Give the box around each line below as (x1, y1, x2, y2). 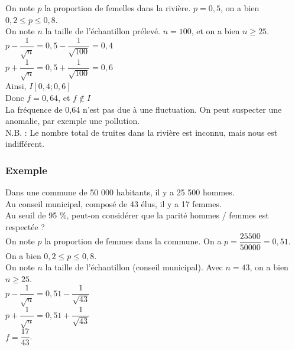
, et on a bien (191, 25, 240, 37)
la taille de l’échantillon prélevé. (45, 25, 161, 37)
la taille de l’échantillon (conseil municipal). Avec (45, 261, 223, 273)
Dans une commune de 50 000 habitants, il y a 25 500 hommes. (5, 186, 235, 198)
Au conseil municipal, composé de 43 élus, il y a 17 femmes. (5, 197, 222, 210)
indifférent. (5, 138, 45, 150)
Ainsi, (5, 80, 27, 92)
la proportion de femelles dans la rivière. (44, 2, 191, 14)
